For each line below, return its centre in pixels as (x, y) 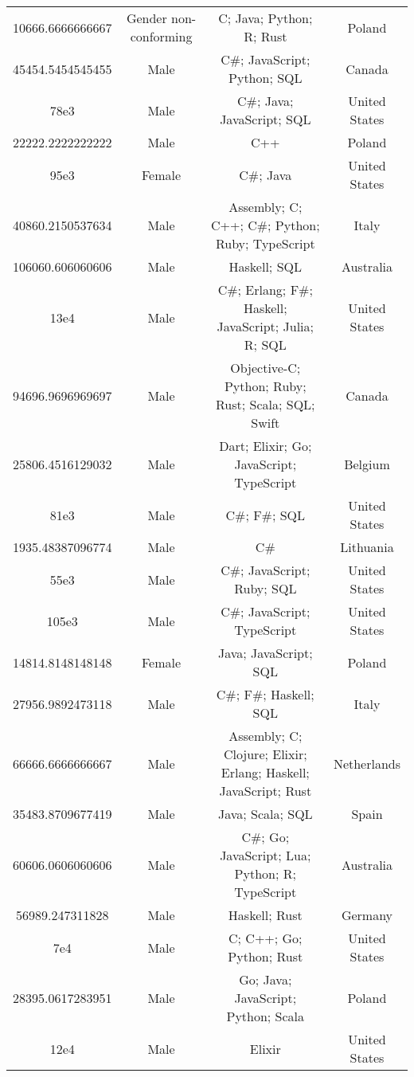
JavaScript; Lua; (266, 855)
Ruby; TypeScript (265, 243)
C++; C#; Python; (265, 225)
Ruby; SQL (266, 588)
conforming (161, 36)
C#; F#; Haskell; (265, 694)
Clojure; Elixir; (265, 754)
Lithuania (367, 547)
